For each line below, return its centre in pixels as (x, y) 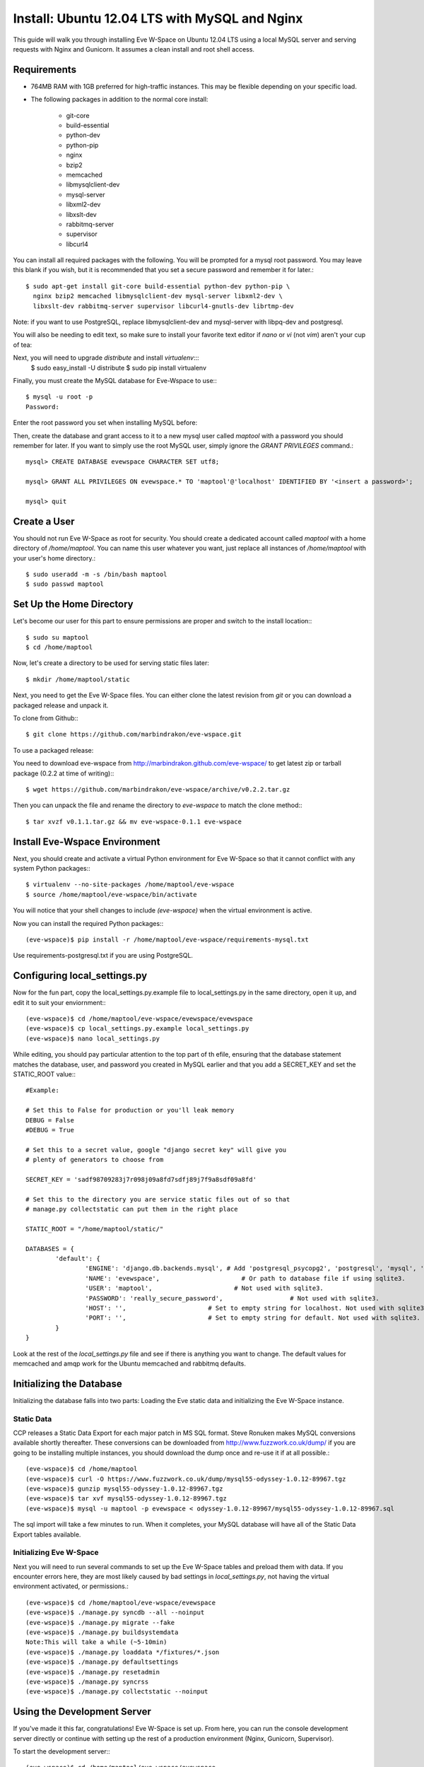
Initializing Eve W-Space (56, 1553)
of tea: (23, 345)
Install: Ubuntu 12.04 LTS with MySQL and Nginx (158, 18)
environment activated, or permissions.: (71, 1586)
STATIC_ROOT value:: (45, 1074)
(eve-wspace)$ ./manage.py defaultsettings (102, 1662)
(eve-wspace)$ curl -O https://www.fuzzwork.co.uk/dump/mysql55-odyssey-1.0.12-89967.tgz (186, 1479)
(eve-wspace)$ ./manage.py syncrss (87, 1681)
